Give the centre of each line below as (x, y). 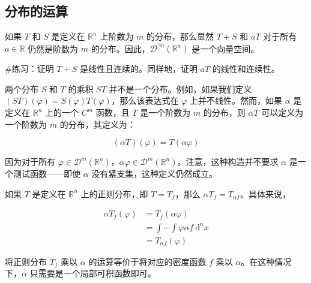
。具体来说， (265, 193)
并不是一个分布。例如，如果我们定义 (180, 88)
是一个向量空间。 (225, 48)
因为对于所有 (30, 162)
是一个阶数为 (165, 112)
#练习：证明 (29, 69)
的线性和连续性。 (246, 69)
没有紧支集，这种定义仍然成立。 (155, 174)
